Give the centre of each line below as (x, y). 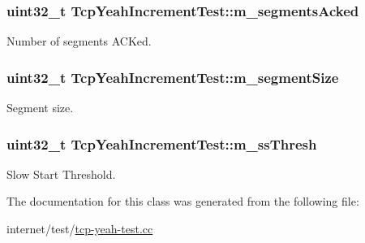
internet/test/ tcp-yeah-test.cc (80, 229)
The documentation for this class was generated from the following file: (183, 201)
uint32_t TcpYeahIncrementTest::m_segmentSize (173, 77)
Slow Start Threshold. (61, 174)
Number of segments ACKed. (79, 41)
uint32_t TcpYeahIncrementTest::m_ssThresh (162, 143)
